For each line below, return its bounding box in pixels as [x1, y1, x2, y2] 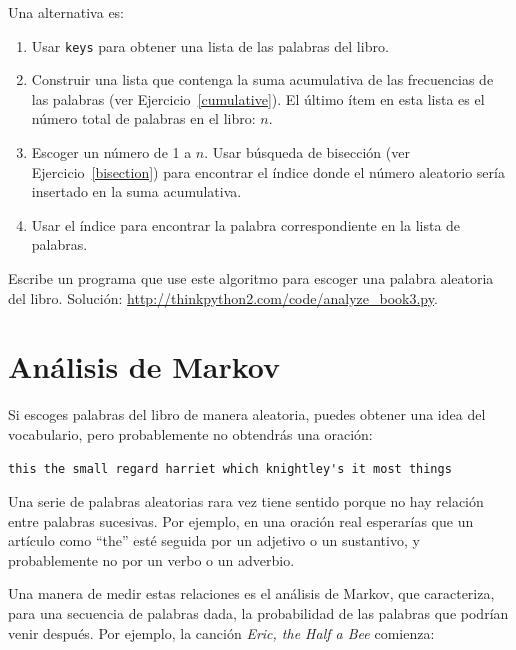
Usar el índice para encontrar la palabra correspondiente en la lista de [31, 214, 461, 235]
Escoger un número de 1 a [31, 142, 192, 163]
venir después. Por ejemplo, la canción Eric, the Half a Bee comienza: [8, 622, 435, 643]
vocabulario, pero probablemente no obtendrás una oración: [8, 423, 373, 444]
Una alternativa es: [8, 2, 125, 22]
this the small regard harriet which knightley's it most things [8, 461, 452, 476]
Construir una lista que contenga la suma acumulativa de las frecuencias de [31, 69, 494, 90]
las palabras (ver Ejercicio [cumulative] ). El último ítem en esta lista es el [31, 88, 485, 109]
